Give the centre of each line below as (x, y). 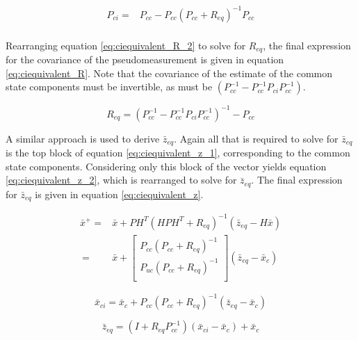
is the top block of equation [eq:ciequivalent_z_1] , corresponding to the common (178, 153)
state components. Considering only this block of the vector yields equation (166, 166)
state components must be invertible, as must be (109, 87)
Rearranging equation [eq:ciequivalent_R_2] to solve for (126, 45)
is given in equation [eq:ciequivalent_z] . (119, 194)
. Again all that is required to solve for (256, 138)
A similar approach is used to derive (83, 138)
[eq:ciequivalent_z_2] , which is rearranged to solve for (121, 180)
